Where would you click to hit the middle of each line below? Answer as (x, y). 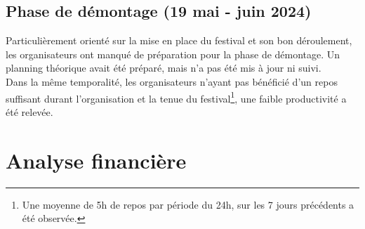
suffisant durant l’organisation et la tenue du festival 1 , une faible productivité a (176, 97)
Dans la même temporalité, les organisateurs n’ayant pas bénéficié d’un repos (172, 81)
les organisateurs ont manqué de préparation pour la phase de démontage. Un (173, 54)
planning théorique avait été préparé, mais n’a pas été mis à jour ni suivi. (164, 68)
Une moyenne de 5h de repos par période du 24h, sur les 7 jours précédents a (188, 204)
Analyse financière (96, 160)
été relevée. (29, 111)
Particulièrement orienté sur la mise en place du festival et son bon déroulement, (179, 40)
